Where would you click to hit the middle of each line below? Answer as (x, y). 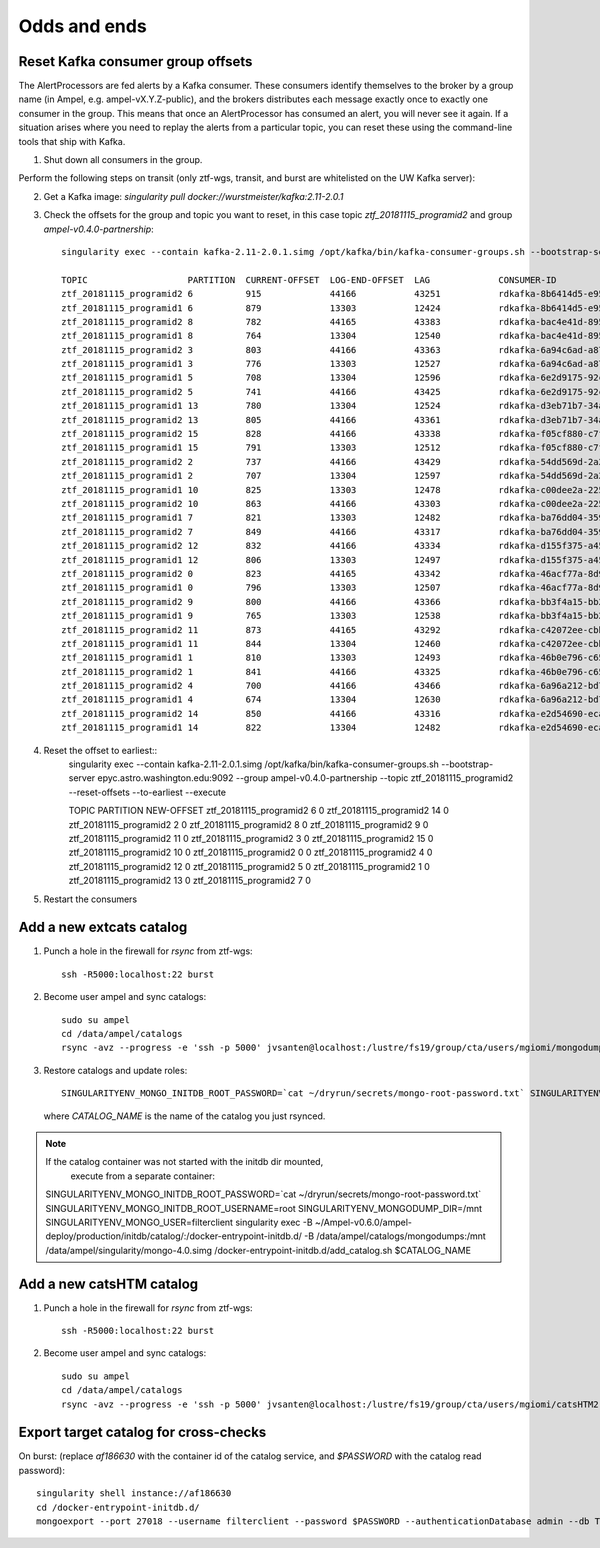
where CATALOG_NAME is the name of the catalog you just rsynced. (184, 1116)
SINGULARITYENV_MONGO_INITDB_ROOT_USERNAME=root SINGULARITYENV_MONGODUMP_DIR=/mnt (264, 1208)
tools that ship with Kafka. (72, 141)
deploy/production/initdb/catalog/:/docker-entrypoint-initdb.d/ (173, 1236)
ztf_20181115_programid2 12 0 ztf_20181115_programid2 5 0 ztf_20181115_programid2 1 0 (249, 866)
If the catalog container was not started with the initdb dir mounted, (184, 1162)
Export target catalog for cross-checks (142, 1432)
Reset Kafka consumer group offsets (135, 61)
